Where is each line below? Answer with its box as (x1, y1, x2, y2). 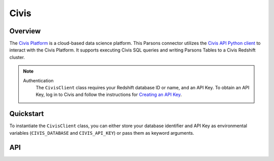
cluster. (9, 54, 25, 60)
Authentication (23, 77, 54, 83)
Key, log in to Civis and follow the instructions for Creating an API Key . (36, 91, 182, 98)
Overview (9, 27, 41, 35)
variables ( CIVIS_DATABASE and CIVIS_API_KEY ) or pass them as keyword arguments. (9, 130, 195, 136)
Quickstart (9, 110, 44, 118)
